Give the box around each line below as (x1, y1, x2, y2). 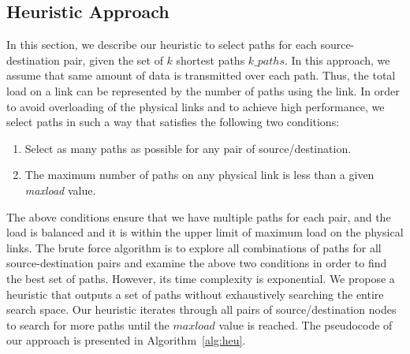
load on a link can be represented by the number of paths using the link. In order (6, 82, 400, 99)
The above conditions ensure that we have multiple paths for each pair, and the (6, 208, 391, 225)
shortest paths (176, 51, 245, 68)
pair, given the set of (63, 51, 163, 68)
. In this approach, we (284, 51, 390, 68)
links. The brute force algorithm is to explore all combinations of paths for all (6, 239, 382, 255)
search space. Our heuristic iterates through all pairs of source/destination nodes (6, 301, 397, 318)
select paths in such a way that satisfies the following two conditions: (6, 114, 340, 130)
